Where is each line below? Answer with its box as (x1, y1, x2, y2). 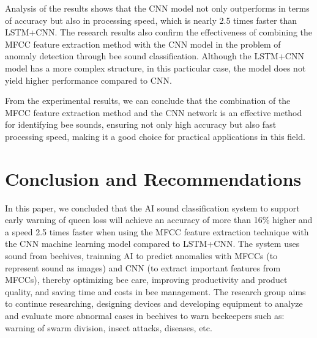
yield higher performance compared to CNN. (5, 73, 172, 86)
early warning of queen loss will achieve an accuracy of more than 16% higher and (5, 213, 313, 226)
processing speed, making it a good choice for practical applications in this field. (5, 130, 305, 142)
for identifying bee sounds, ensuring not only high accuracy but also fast (5, 118, 277, 131)
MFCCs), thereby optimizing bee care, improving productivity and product (5, 273, 288, 286)
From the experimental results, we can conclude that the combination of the (5, 94, 291, 107)
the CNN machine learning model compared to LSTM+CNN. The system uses (5, 237, 300, 250)
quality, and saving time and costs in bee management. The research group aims (5, 285, 306, 298)
